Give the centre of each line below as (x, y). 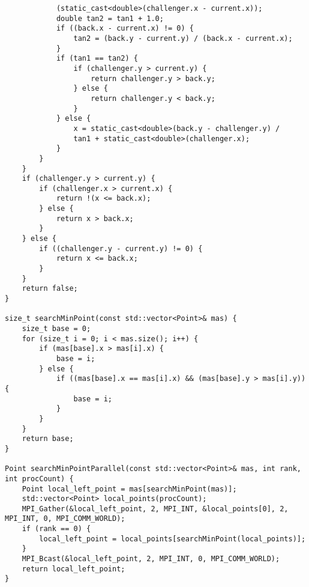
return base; (48, 439)
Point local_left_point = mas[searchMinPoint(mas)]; (129, 489)
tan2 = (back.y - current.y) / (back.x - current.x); (183, 38)
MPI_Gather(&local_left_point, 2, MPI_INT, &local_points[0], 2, (155, 509)
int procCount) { (39, 479)
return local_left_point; (73, 569)
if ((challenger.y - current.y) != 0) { (121, 248)
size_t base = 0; (56, 329)
